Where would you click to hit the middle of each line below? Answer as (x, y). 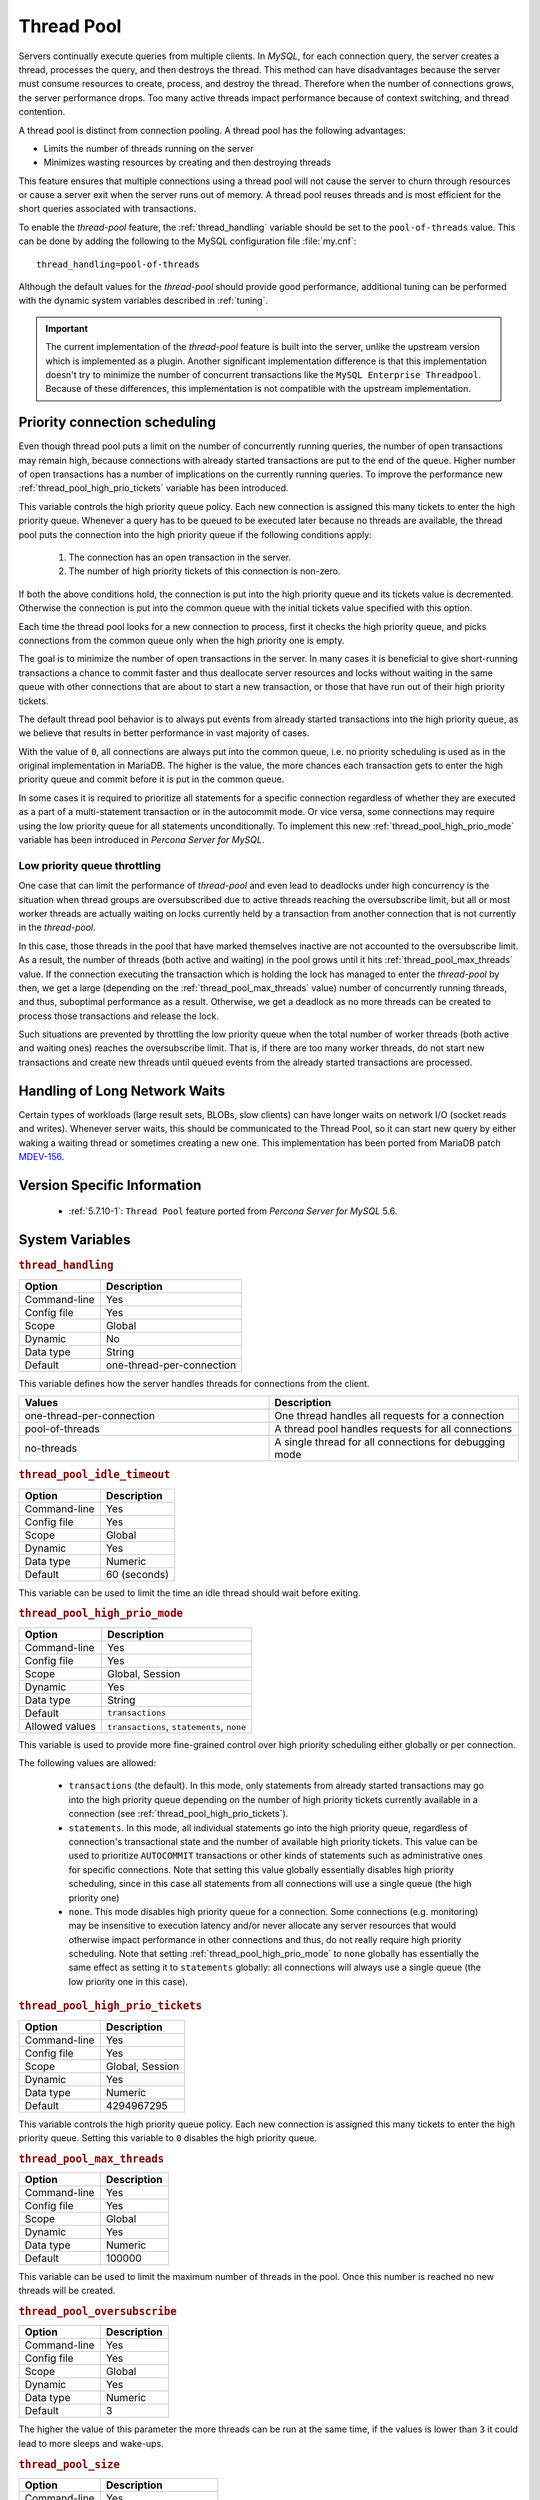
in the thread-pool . (57, 927)
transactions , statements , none (176, 1726)
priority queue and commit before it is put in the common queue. (151, 779)
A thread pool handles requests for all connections (393, 1428)
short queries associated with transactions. (107, 209)
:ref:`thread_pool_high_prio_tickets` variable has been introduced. (153, 488)
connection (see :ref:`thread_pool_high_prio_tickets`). (178, 1814)
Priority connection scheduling (117, 422)
